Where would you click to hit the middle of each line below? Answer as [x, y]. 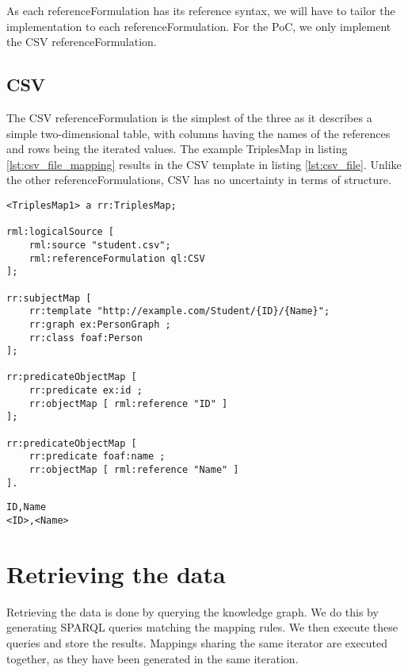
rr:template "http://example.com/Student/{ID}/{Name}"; [179, 311]
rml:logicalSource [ [61, 232]
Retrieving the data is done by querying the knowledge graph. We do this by [193, 611]
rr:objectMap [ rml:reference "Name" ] [134, 470]
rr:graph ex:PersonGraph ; [100, 324]
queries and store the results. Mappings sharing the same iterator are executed [197, 643]
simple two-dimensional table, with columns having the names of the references [198, 133]
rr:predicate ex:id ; [86, 391]
